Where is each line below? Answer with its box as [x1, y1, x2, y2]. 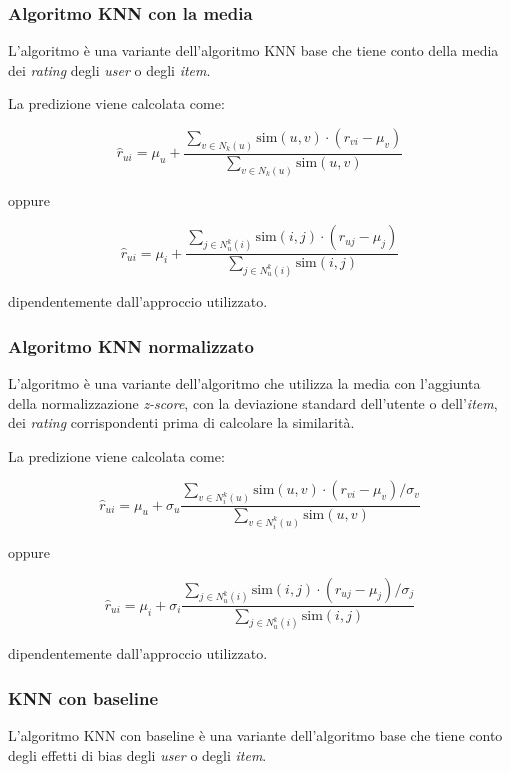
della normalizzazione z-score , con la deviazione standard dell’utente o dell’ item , [8, 392, 498, 413]
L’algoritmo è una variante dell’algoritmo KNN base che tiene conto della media [8, 40, 499, 61]
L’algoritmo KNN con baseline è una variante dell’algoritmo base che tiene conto [8, 725, 503, 746]
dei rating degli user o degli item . [8, 59, 211, 80]
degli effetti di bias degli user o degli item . [8, 744, 267, 765]
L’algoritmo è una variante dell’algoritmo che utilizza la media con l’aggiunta [8, 372, 481, 393]
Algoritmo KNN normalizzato [8, 333, 254, 358]
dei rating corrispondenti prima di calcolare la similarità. [8, 412, 355, 433]
